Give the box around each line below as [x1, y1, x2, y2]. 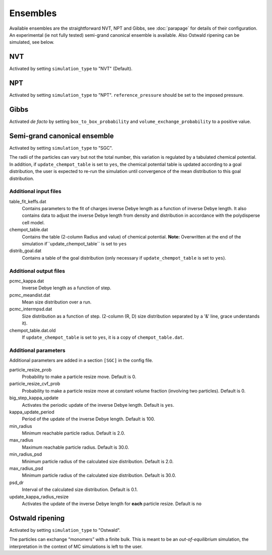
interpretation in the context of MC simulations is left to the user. [9, 543, 143, 549]
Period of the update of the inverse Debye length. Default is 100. [22, 416, 156, 422]
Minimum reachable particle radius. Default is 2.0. [22, 430, 125, 436]
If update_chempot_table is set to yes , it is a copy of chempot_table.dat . [22, 334, 184, 340]
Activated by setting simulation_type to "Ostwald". [9, 527, 121, 533]
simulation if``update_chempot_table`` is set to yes [22, 241, 127, 246]
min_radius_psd [9, 451, 42, 457]
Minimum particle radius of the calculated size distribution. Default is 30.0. [22, 472, 176, 478]
